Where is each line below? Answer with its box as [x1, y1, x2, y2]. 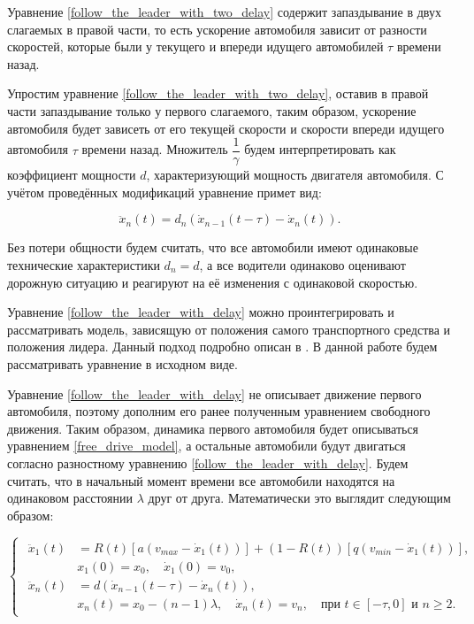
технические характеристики [7, 256, 160, 273]
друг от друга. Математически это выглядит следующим [148, 489, 451, 507]
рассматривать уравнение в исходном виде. [7, 354, 238, 373]
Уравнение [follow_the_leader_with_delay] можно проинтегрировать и [7, 303, 394, 321]
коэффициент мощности [7, 166, 136, 184]
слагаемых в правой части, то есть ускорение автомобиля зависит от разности [7, 19, 427, 38]
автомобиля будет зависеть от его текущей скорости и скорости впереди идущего [7, 119, 445, 137]
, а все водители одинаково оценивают [199, 256, 406, 273]
